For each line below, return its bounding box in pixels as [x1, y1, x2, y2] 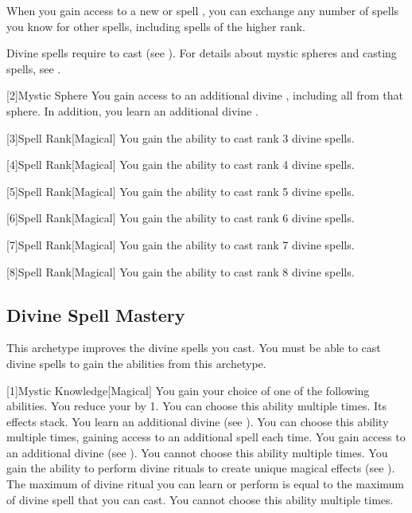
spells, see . [6, 60, 61, 76]
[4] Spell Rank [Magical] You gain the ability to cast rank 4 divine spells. [6, 156, 355, 173]
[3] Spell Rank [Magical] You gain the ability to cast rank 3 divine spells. [6, 129, 355, 146]
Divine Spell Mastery [6, 302, 185, 327]
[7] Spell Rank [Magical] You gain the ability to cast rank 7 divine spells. [6, 236, 355, 253]
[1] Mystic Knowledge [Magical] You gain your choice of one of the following [6, 382, 370, 398]
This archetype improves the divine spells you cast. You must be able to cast [6, 339, 381, 356]
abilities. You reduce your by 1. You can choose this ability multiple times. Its [6, 397, 387, 414]
